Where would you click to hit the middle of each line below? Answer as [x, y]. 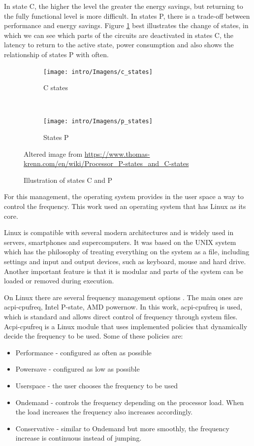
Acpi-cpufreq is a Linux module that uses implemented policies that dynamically [126, 326]
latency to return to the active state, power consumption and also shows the [119, 45]
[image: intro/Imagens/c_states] [98, 72]
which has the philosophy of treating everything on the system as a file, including [127, 252]
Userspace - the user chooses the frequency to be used [96, 385]
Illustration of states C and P [68, 180]
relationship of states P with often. [56, 54]
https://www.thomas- [117, 154]
